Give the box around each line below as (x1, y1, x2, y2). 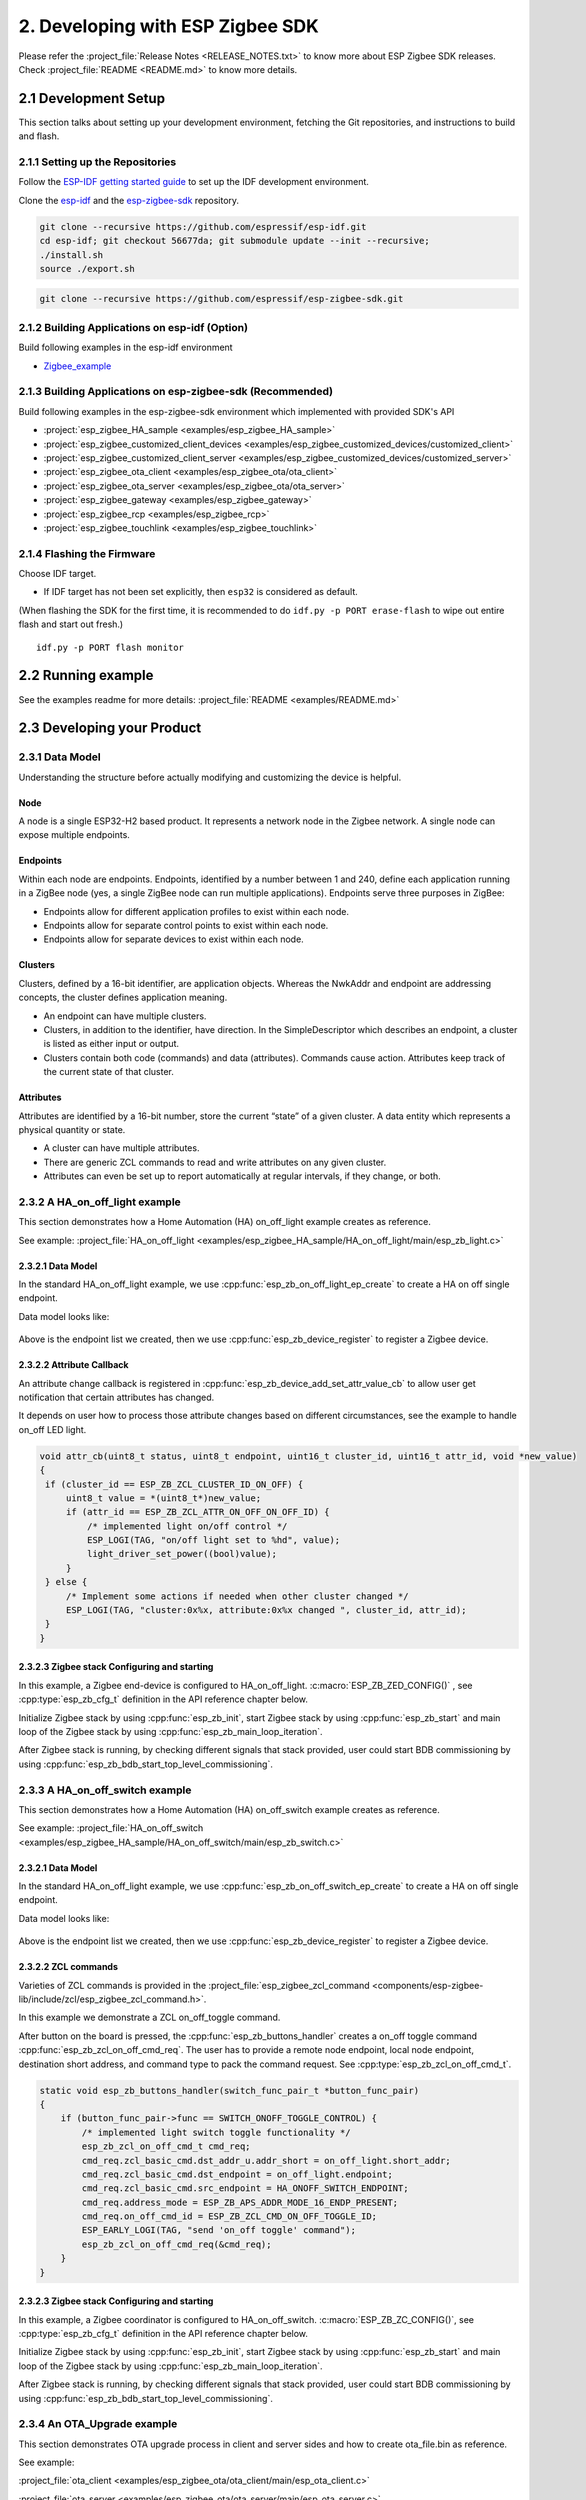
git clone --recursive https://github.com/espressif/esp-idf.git (39, 221, 367, 232)
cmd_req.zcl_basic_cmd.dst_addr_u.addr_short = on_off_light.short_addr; (81, 2155, 452, 2166)
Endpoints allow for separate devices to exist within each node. (43, 933, 304, 945)
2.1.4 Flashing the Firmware (18, 546, 156, 560)
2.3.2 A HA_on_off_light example (18, 1195, 182, 1209)
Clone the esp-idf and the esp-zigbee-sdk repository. (18, 194, 240, 206)
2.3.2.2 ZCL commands (18, 1961, 119, 1973)
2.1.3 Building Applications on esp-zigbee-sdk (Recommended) (18, 385, 334, 399)
